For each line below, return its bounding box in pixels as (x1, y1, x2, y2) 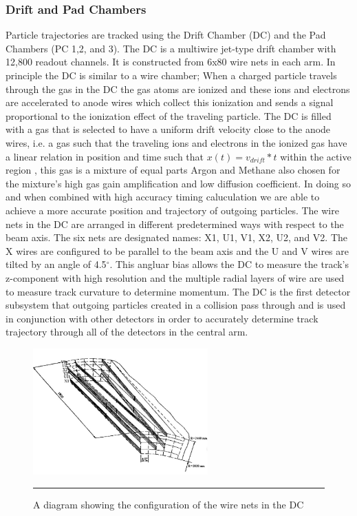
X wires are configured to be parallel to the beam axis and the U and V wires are (6, 243, 349, 258)
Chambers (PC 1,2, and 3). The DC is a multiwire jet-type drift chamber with (6, 41, 336, 55)
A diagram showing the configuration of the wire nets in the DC (33, 497, 304, 511)
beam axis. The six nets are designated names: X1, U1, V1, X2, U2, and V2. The (6, 230, 347, 245)
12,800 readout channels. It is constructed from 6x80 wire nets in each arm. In (6, 54, 336, 69)
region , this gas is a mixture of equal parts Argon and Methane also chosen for (6, 163, 340, 177)
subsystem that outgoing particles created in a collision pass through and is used (6, 298, 346, 312)
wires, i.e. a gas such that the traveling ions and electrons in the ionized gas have (6, 135, 347, 149)
